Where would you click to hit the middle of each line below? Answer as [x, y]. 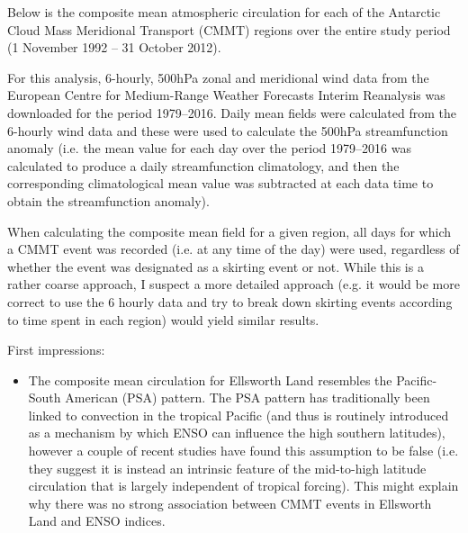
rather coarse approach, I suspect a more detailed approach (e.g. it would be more [234, 284]
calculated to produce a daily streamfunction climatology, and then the [203, 165]
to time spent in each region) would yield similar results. [163, 319]
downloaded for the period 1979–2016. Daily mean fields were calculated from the [232, 112]
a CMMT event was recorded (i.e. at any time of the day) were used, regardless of [234, 249]
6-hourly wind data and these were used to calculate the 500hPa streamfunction [228, 130]
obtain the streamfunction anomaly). [108, 200]
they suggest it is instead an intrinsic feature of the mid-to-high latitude [227, 468]
